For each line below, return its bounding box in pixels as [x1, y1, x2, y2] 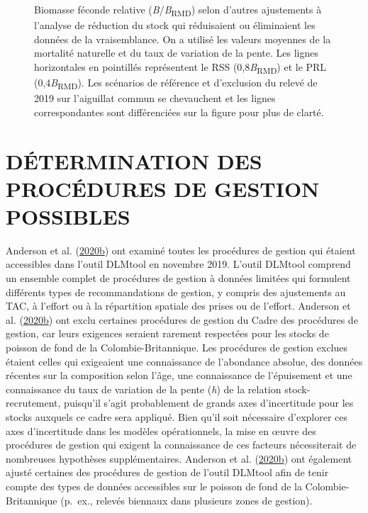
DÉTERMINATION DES [6, 146, 262, 175]
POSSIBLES [6, 201, 130, 230]
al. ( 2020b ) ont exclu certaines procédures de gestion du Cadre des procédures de [6, 312, 358, 327]
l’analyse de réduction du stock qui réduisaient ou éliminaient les [34, 18, 316, 33]
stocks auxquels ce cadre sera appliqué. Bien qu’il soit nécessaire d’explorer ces [6, 409, 348, 424]
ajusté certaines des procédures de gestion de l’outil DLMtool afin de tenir [6, 465, 329, 480]
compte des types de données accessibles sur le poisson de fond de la [6, 478, 302, 493]
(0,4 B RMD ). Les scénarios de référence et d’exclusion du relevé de [34, 75, 318, 91]
